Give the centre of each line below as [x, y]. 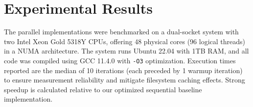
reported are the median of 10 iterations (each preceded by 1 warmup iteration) [123, 70]
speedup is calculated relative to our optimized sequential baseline [103, 89]
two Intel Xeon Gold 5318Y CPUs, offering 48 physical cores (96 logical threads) [125, 41]
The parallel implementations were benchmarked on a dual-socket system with [121, 32]
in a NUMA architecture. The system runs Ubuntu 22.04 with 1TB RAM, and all [126, 51]
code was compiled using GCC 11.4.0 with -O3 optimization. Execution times [120, 60]
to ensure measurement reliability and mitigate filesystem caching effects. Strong [125, 80]
